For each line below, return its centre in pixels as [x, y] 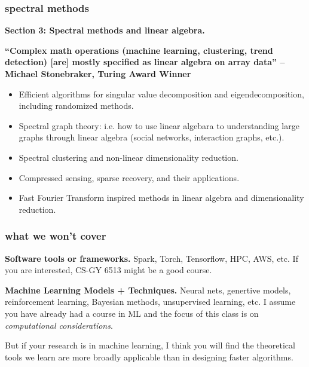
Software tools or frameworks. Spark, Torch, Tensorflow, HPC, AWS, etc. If [152, 258]
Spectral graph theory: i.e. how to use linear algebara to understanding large [159, 125]
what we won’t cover [56, 236]
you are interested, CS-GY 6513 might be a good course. [108, 270]
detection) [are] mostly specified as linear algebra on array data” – [145, 62]
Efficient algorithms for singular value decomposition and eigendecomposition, [161, 94]
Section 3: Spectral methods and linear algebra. [105, 30]
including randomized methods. [76, 105]
